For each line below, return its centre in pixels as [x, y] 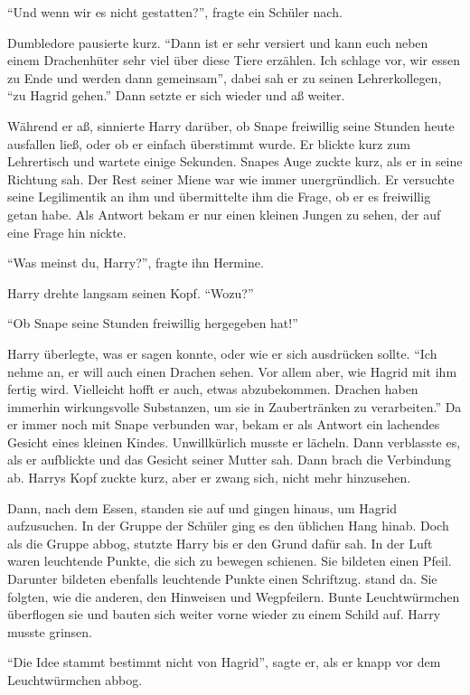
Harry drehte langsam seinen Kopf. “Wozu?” [131, 292]
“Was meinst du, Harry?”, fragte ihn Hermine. [136, 263]
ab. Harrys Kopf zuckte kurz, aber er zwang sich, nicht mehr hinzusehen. [209, 478]
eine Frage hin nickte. [67, 232]
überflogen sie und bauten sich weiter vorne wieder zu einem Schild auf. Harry [224, 614]
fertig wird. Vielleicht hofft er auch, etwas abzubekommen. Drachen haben [213, 389]
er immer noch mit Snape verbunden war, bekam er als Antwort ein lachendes [224, 424]
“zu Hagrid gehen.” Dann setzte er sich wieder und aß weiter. [176, 95]
